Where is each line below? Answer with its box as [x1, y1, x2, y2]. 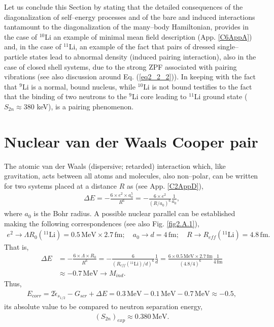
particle [4, 51, 27, 62]
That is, [4, 242, 29, 252]
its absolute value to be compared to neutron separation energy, [4, 301, 202, 312]
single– [217, 41, 238, 52]
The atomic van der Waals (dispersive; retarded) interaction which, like [4, 160, 226, 171]
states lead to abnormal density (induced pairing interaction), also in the [29, 51, 256, 62]
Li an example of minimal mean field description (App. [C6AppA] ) [45, 31, 252, 42]
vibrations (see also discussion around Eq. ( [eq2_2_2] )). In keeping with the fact [4, 71, 256, 82]
